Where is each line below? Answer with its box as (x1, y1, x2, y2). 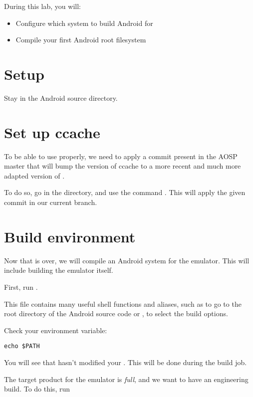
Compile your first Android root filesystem (15, 34, 146, 45)
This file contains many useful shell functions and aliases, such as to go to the (4, 298, 242, 309)
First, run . (4, 281, 38, 292)
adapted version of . (4, 170, 65, 181)
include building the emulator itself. (4, 265, 113, 275)
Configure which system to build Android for (15, 17, 153, 28)
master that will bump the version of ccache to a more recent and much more (4, 161, 241, 171)
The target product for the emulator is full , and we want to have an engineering (4, 374, 249, 384)
